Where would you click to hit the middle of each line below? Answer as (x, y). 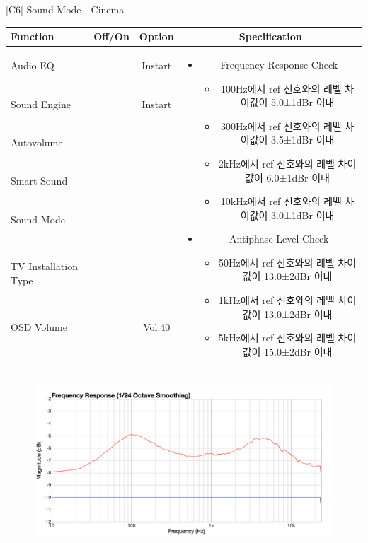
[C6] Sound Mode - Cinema (65, 9)
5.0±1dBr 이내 (303, 102)
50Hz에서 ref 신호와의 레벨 (277, 262)
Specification (270, 36)
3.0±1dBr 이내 (303, 215)
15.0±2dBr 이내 (298, 351)
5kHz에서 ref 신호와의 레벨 (276, 338)
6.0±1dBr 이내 (298, 177)
